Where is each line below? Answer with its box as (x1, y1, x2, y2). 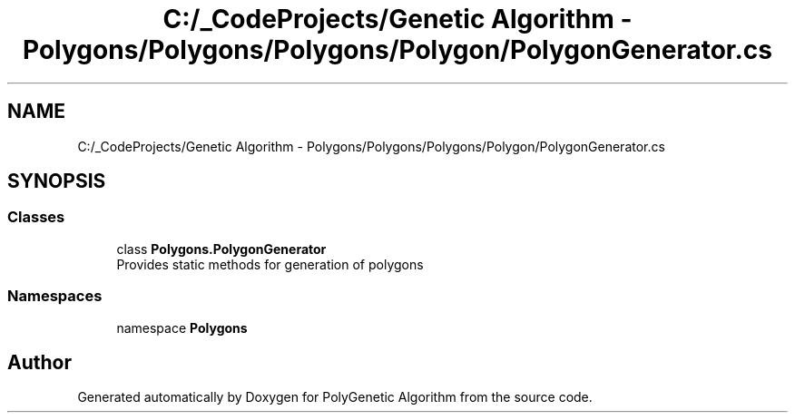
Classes (7, 208, 65, 227)
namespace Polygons (116, 319, 248, 336)
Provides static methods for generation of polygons (116, 256, 424, 272)
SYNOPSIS (7, 170, 106, 193)
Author (7, 350, 72, 374)
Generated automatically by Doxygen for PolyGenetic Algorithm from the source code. (77, 389, 593, 405)
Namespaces (7, 287, 103, 306)
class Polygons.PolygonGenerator (116, 240, 327, 257)
